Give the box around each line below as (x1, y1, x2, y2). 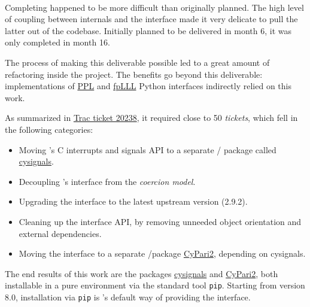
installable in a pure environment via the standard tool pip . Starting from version (5, 279, 305, 291)
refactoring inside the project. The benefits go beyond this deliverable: (5, 68, 263, 80)
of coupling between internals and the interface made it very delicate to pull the (5, 13, 298, 25)
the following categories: (5, 123, 93, 135)
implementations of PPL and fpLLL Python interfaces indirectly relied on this (5, 80, 291, 92)
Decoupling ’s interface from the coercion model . (19, 175, 196, 187)
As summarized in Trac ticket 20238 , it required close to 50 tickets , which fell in (5, 111, 298, 124)
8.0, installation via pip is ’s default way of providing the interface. (5, 290, 251, 303)
